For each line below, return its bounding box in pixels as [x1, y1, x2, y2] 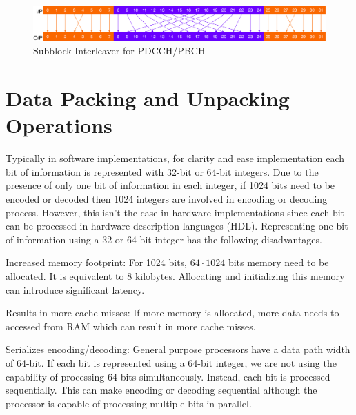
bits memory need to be [228, 255, 329, 270]
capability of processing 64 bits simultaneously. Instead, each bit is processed [6, 369, 330, 383]
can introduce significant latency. [6, 282, 145, 296]
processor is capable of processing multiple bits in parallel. [6, 396, 252, 410]
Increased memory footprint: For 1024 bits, [6, 255, 188, 270]
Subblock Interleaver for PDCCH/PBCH [33, 43, 206, 58]
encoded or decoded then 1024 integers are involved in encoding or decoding [6, 192, 328, 206]
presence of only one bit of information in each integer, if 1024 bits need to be [6, 178, 335, 192]
